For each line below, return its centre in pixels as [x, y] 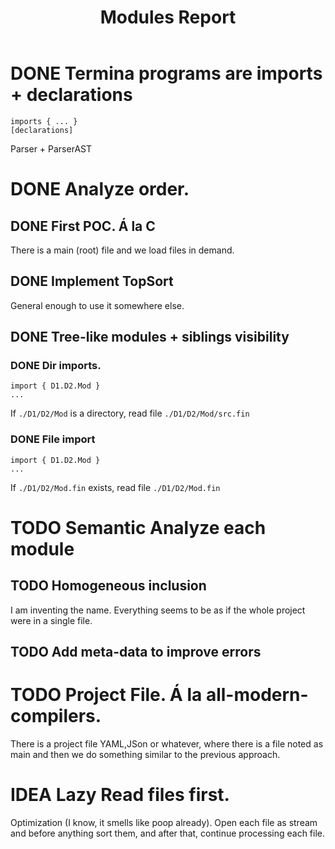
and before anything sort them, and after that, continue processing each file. [168, 833]
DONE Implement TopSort [92, 281]
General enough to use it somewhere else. [97, 305]
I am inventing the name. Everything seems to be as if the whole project [158, 610]
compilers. [56, 716]
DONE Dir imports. [56, 366]
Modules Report [168, 17]
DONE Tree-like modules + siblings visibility [150, 337]
